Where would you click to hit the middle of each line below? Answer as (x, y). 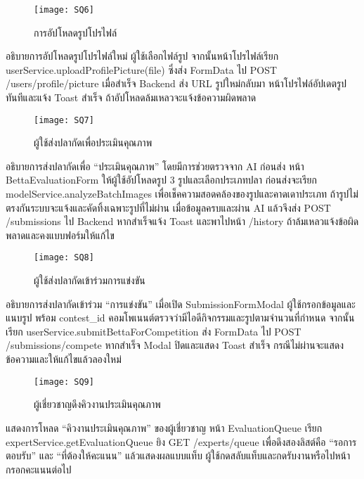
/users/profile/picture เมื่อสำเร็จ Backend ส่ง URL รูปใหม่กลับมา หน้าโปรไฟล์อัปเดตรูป (176, 83)
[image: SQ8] (64, 258)
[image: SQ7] (64, 120)
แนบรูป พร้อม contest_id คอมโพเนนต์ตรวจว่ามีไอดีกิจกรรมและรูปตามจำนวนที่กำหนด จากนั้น (180, 318)
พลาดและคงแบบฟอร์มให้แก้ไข (60, 235)
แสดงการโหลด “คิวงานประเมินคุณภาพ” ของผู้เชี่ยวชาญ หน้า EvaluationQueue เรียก (164, 427)
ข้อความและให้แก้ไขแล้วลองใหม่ (64, 359)
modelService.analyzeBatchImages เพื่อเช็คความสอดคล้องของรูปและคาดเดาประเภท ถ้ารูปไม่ (182, 194)
